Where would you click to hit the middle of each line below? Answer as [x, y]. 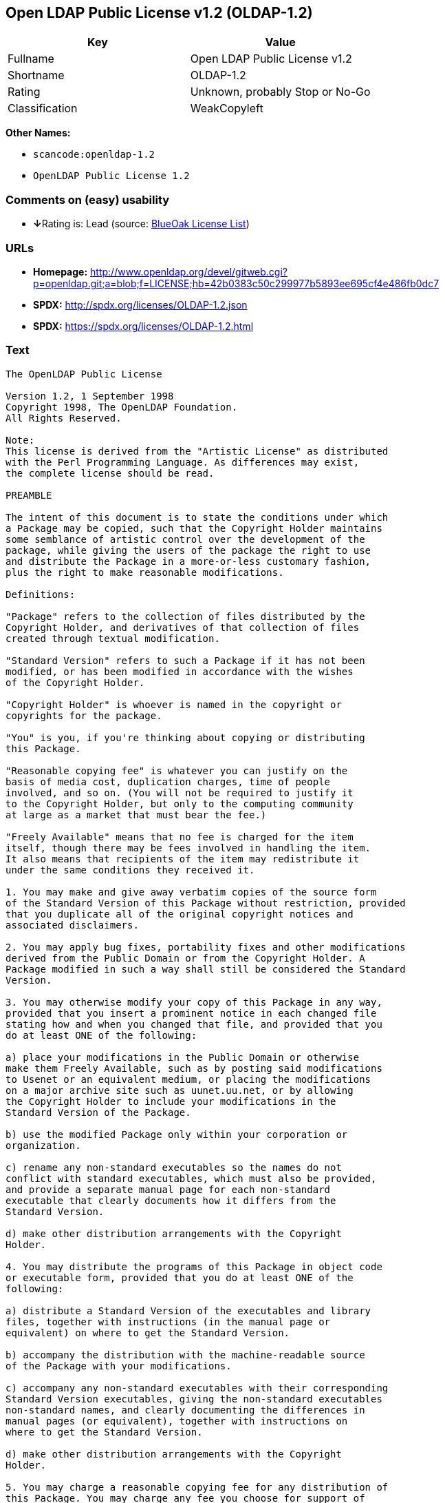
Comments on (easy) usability [88, 199]
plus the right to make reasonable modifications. [145, 572]
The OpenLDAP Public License [84, 374]
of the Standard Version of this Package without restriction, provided [206, 903]
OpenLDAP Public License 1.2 [111, 176]
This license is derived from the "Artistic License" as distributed [197, 451]
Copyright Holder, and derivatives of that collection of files [183, 627]
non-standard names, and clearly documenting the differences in [185, 1410]
